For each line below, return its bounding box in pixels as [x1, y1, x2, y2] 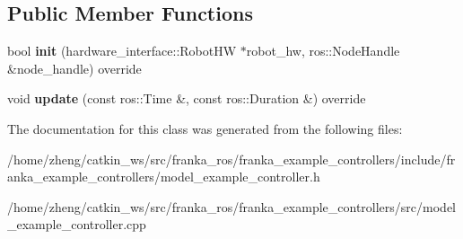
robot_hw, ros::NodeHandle [246, 41, 400, 60]
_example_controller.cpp [7, 215, 146, 234]
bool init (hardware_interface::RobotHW [7, 41, 237, 60]
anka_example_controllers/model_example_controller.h [7, 167, 320, 186]
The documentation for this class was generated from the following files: [7, 119, 403, 137]
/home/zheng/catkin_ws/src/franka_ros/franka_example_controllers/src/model [7, 197, 457, 216]
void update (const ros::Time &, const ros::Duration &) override [7, 89, 366, 108]
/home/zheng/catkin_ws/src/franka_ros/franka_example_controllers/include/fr [7, 149, 456, 168]
